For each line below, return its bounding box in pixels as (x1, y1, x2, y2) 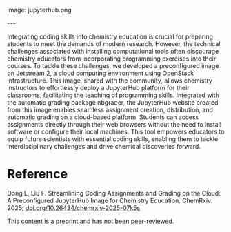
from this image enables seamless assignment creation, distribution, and (7, 106, 214, 114)
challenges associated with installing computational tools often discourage (7, 48, 219, 55)
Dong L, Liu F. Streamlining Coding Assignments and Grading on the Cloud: (7, 189, 221, 197)
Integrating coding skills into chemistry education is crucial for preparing (7, 32, 214, 41)
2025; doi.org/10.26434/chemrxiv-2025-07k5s (7, 203, 141, 212)
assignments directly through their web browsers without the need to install (7, 120, 222, 128)
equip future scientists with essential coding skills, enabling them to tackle (7, 135, 219, 143)
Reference (7, 167, 68, 182)
